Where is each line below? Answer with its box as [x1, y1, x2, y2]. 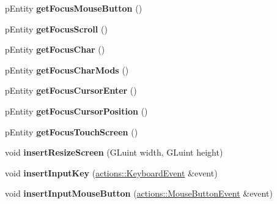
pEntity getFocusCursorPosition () [5, 104, 148, 117]
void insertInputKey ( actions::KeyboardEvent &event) [5, 166, 218, 179]
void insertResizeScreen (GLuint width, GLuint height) [5, 146, 223, 159]
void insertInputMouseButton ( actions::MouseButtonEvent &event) [5, 187, 273, 200]
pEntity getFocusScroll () [5, 22, 108, 35]
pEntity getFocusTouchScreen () [5, 125, 138, 138]
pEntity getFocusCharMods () [5, 63, 129, 76]
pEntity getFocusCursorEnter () [5, 84, 137, 97]
